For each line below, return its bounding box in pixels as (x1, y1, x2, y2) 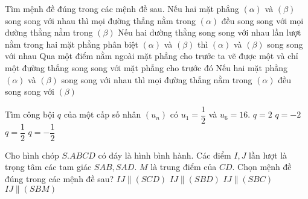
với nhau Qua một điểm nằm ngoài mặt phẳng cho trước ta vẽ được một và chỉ (5, 49, 298, 62)
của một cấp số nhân (63, 108, 141, 121)
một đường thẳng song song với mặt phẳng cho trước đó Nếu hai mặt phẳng (5, 61, 288, 74)
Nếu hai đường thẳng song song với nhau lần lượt (118, 26, 301, 39)
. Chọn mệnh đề (232, 160, 292, 173)
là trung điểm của (150, 160, 217, 173)
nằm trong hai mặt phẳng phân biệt (5, 37, 138, 50)
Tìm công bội (5, 108, 55, 121)
